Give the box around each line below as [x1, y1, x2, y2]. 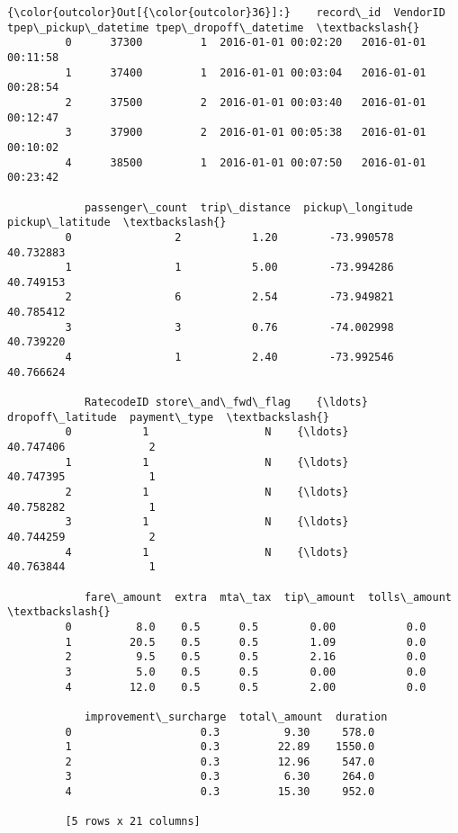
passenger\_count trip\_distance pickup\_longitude [84, 201, 414, 214]
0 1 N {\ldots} [65, 425, 349, 439]
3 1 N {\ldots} [65, 515, 349, 529]
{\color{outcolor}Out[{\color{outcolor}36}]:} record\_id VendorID [7, 6, 445, 19]
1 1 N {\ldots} [65, 455, 349, 469]
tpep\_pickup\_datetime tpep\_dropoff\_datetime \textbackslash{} [7, 21, 420, 34]
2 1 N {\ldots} [65, 486, 349, 498]
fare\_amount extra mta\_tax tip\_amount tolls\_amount [84, 590, 452, 604]
